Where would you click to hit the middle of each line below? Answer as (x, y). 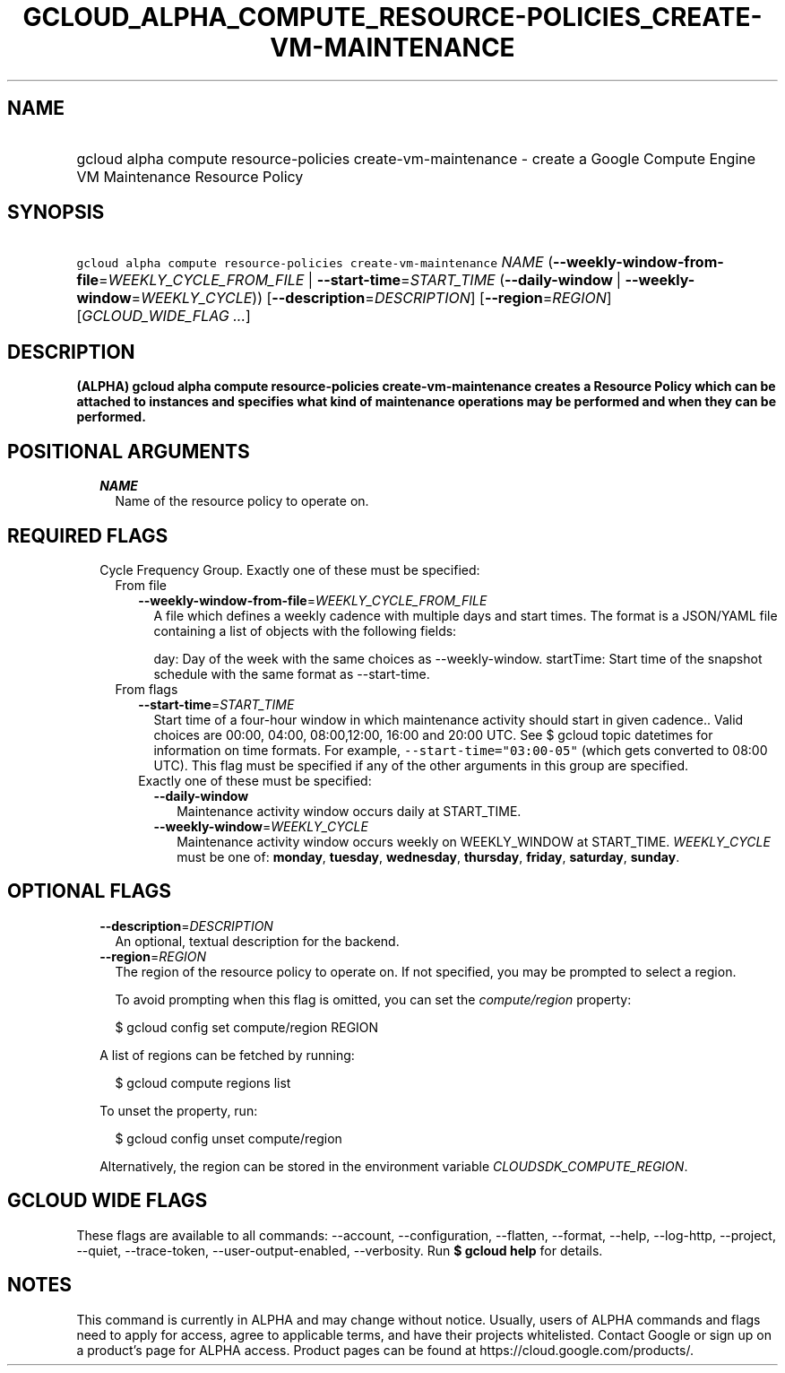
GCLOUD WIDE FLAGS (108, 1201)
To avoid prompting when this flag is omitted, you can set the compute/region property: (373, 999)
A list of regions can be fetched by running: (227, 1055)
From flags (147, 689)
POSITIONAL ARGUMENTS (129, 451)
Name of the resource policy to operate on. (242, 501)
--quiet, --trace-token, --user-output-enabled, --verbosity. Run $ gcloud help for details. (340, 1250)
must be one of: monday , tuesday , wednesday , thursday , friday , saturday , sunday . (428, 856)
